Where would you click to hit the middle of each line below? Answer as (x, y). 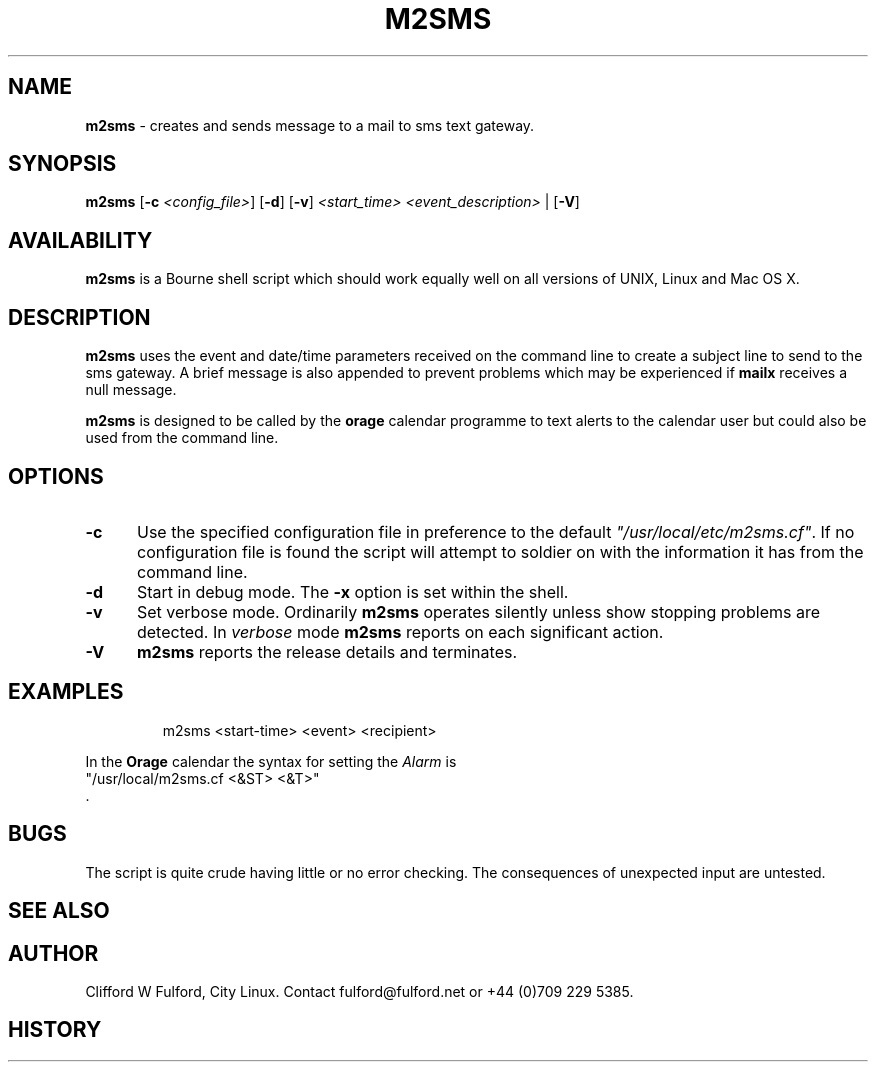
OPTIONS (56, 476)
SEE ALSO (59, 911)
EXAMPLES (66, 692)
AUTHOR (53, 953)
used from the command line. (182, 438)
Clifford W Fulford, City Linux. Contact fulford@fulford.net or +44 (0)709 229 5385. (359, 991)
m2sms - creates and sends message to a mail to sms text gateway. (310, 125)
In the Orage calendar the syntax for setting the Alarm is (271, 761)
